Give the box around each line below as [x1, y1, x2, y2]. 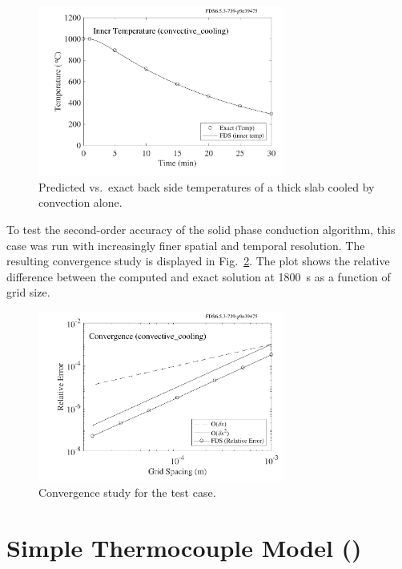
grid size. [6, 284, 50, 301]
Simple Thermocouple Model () [6, 531, 362, 563]
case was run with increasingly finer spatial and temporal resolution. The [6, 236, 365, 253]
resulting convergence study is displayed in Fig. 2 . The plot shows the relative [6, 252, 390, 269]
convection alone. [38, 194, 123, 211]
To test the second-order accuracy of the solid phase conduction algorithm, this [6, 220, 396, 237]
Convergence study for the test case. [38, 483, 216, 500]
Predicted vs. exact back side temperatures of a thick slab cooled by [38, 178, 375, 195]
